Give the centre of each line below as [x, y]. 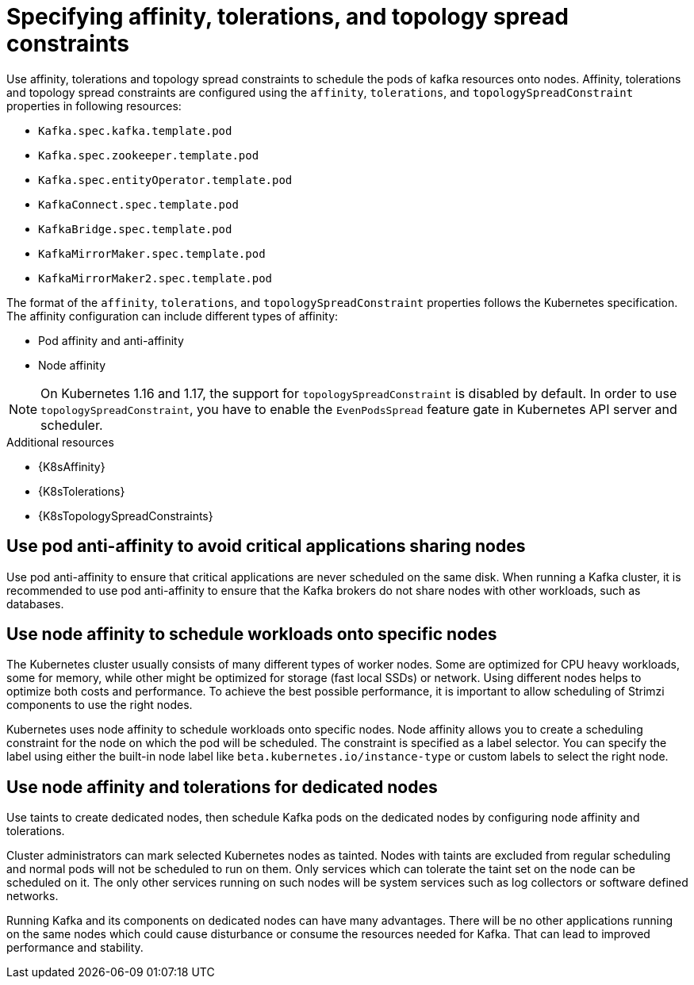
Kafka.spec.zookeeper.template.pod [149, 155]
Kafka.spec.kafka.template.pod [135, 130]
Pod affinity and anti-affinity [111, 340]
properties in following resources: [94, 105]
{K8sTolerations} [82, 491]
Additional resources [60, 442]
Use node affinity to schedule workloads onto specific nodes [252, 634]
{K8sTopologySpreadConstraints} [126, 515]
